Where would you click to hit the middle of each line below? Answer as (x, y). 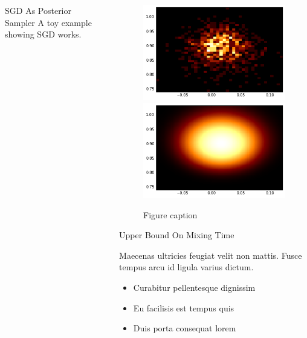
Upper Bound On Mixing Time (177, 235)
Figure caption (170, 214)
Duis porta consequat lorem (185, 328)
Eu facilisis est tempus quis (184, 307)
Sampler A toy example (48, 22)
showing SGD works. (43, 34)
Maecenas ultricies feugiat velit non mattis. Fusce (211, 255)
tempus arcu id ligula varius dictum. (186, 267)
